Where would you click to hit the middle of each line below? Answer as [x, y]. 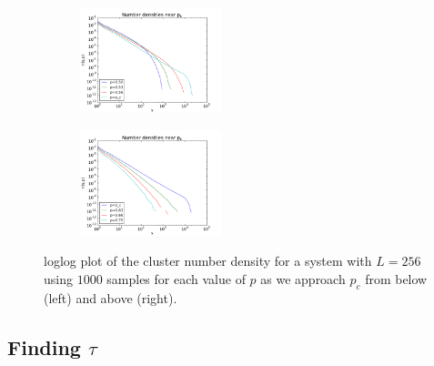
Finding [44, 346]
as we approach [303, 278]
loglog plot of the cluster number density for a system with [208, 261]
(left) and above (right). [111, 297]
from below [396, 278]
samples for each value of [176, 278]
